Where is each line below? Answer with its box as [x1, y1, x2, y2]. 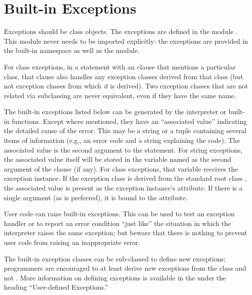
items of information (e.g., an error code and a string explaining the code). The [4, 135, 240, 145]
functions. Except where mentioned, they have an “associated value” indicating [12, 116, 247, 126]
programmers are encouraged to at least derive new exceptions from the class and [4, 263, 247, 273]
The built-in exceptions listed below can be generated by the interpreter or [4, 106, 227, 117]
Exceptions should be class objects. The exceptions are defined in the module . [4, 26, 238, 36]
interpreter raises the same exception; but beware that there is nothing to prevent [4, 227, 248, 238]
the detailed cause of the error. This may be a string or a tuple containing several [4, 125, 247, 136]
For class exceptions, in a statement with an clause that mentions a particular [4, 61, 236, 71]
